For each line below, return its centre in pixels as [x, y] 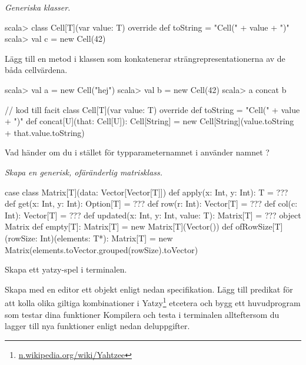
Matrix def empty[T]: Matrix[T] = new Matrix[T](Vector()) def [119, 226]
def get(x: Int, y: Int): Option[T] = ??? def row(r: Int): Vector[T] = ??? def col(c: [151, 203]
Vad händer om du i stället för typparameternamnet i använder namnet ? [137, 152]
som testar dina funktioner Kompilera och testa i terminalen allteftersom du [142, 314]
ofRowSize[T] [259, 226]
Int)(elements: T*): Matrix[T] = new [107, 238]
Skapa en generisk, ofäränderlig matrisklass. [84, 172]
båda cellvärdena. [36, 70]
